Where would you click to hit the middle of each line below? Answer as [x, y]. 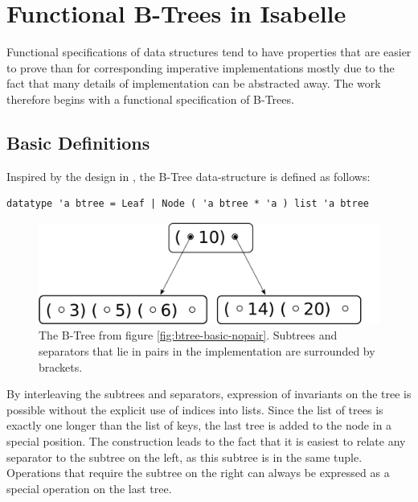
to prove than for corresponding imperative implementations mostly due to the [201, 67]
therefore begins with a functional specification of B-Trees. [150, 99]
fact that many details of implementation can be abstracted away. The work [194, 83]
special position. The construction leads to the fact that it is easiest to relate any [206, 440]
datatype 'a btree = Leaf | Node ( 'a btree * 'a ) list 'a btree [188, 204]
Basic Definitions [78, 142]
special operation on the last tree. [89, 488]
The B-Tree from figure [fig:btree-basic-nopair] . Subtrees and [188, 335]
